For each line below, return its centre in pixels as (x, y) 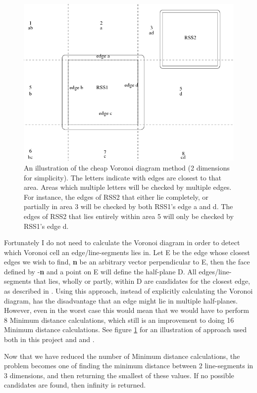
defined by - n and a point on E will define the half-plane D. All (100, 271)
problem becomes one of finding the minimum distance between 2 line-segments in (129, 366)
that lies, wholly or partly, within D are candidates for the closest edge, (142, 281)
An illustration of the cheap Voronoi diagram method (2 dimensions (127, 167)
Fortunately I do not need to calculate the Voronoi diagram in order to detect (122, 242)
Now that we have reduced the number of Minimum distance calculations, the (122, 356)
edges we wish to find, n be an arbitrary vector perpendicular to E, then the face (127, 262)
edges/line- (215, 271)
